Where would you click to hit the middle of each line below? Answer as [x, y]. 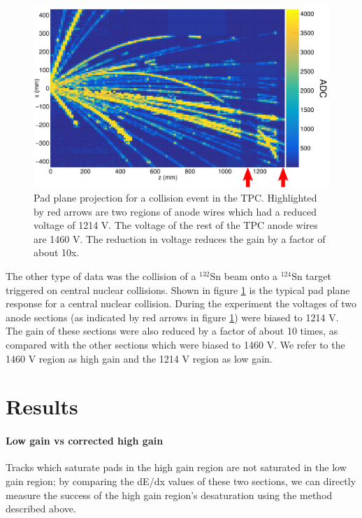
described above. [41, 509]
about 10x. [57, 252]
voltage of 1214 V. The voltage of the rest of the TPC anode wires [176, 225]
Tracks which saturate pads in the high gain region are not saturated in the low [176, 467]
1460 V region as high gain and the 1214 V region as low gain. [139, 358]
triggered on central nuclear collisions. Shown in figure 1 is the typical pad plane [178, 289]
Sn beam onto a [244, 276]
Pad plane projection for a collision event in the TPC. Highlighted [175, 198]
